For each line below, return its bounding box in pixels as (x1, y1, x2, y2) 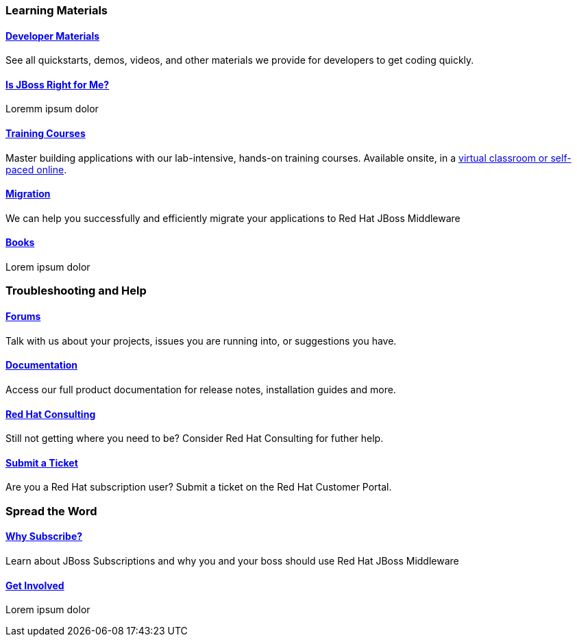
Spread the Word (5, 504, 97, 518)
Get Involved (5, 579, 64, 591)
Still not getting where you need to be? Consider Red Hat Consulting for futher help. (5, 432, 384, 445)
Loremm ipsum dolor (5, 103, 99, 115)
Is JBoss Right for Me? (5, 78, 110, 90)
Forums (5, 310, 41, 323)
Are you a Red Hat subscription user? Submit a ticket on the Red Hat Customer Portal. (5, 481, 392, 493)
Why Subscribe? (5, 530, 83, 543)
